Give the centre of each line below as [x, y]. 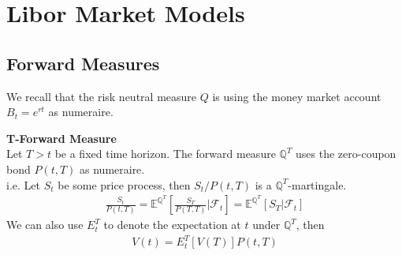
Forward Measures [83, 63]
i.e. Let [23, 184]
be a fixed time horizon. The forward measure [165, 154]
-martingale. [317, 184]
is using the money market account [297, 96]
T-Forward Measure [61, 138]
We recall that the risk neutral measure [102, 96]
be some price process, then [124, 184]
